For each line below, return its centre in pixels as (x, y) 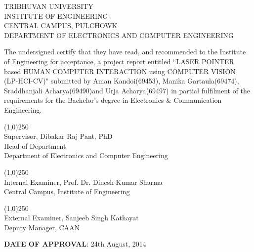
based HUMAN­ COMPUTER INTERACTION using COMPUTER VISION (120, 71)
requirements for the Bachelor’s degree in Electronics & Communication (113, 100)
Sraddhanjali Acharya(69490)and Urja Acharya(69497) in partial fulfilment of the (127, 90)
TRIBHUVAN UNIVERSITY (49, 6)
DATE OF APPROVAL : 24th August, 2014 (75, 244)
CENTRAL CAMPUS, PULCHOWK (61, 25)
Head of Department (35, 146)
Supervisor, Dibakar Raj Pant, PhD (58, 136)
